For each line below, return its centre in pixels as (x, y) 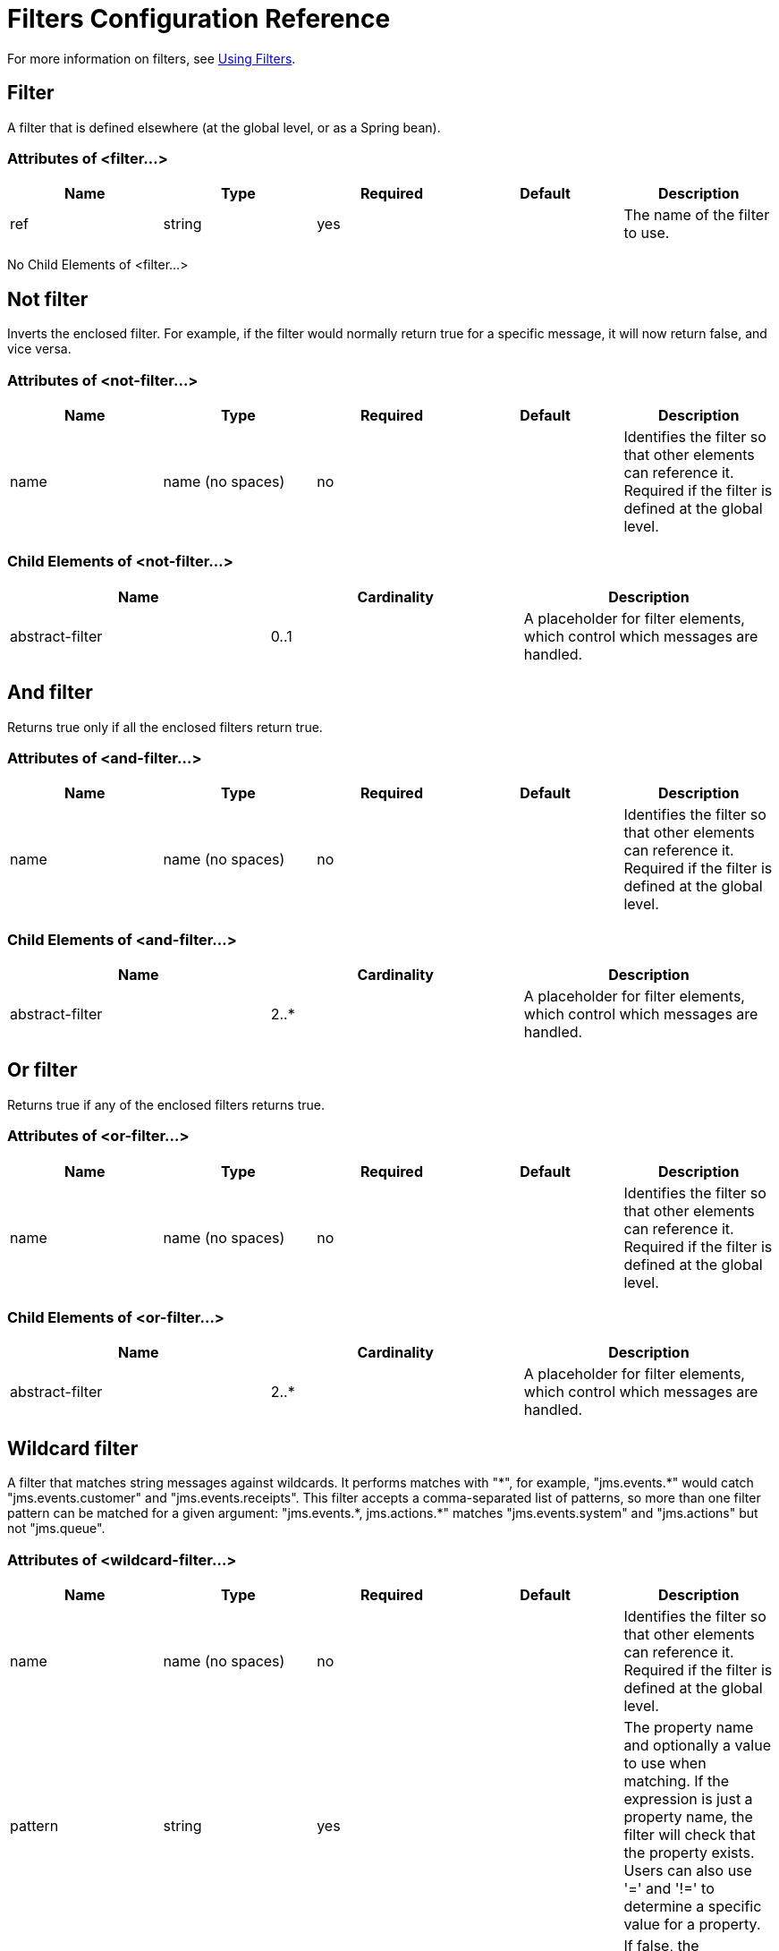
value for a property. (692, 1924)
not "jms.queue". (56, 1529)
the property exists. (689, 1852)
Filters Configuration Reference (199, 19)
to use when (665, 1763)
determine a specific (693, 1906)
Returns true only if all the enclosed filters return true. (165, 727)
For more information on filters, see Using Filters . (152, 58)
